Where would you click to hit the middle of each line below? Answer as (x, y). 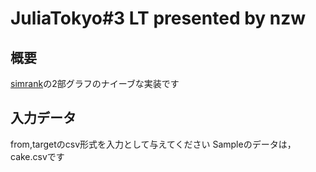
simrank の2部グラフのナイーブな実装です (95, 83)
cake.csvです (37, 156)
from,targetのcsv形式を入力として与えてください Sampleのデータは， (153, 144)
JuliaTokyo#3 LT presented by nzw (158, 18)
